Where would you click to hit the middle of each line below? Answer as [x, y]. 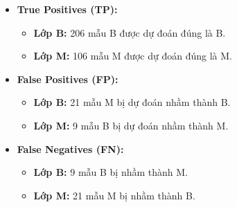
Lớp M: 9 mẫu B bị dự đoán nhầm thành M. [131, 125]
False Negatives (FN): [70, 148]
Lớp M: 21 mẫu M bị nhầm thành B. [114, 195]
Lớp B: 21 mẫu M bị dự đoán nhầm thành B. [132, 102]
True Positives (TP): [67, 9]
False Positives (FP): [68, 79]
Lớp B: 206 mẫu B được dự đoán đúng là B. [130, 32]
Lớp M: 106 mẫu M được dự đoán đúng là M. [133, 56]
